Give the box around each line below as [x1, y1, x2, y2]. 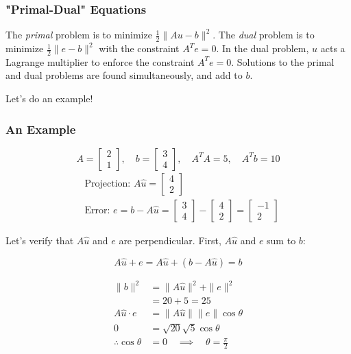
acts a [320, 41, 346, 56]
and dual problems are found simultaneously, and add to [5, 68, 243, 82]
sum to [267, 233, 296, 247]
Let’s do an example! [5, 91, 93, 106]
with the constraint [99, 41, 180, 56]
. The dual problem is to [213, 27, 315, 42]
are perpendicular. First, [119, 233, 221, 247]
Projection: [84, 178, 131, 189]
